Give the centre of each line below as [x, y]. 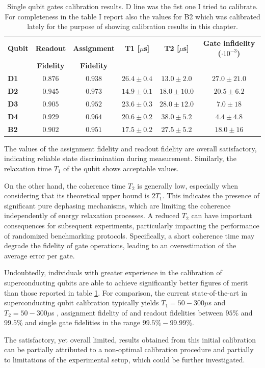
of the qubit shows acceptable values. [121, 168]
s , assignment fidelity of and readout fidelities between [137, 312]
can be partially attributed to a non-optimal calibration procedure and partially [129, 349]
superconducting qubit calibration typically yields [82, 303]
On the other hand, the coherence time [65, 185]
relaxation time [28, 168]
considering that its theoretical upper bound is [77, 195]
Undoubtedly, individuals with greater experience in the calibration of [113, 272]
